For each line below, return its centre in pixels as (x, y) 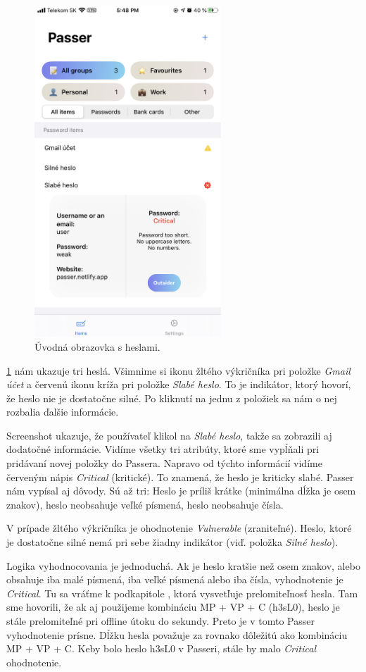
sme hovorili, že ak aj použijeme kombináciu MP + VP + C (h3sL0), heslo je (173, 607)
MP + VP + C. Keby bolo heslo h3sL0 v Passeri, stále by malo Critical (161, 648)
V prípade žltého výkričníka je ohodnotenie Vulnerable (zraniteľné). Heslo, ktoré (179, 528)
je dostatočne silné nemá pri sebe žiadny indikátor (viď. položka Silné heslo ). (172, 542)
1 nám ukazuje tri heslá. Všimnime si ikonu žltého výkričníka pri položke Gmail (178, 370)
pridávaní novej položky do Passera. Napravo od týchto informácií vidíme (164, 463)
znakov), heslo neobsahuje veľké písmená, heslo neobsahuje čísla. (145, 504)
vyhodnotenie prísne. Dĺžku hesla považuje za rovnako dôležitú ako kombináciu (177, 634)
